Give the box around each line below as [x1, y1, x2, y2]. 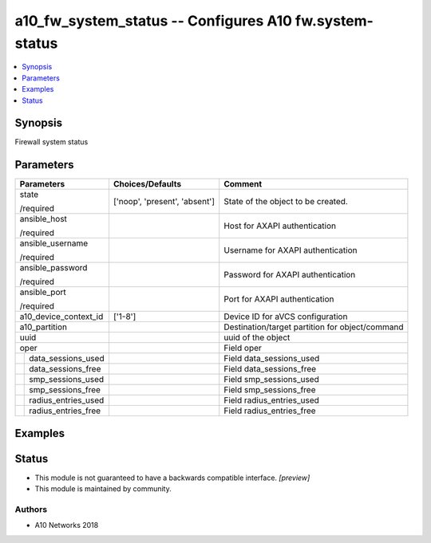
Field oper [223, 343, 263, 354]
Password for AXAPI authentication [223, 270, 356, 281]
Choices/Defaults [113, 179, 182, 190]
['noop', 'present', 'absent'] [113, 196, 215, 207]
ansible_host [19, 214, 68, 225]
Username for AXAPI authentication [223, 245, 358, 256]
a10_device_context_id [19, 311, 104, 322]
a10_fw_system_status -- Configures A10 [14, 12, 293, 30]
